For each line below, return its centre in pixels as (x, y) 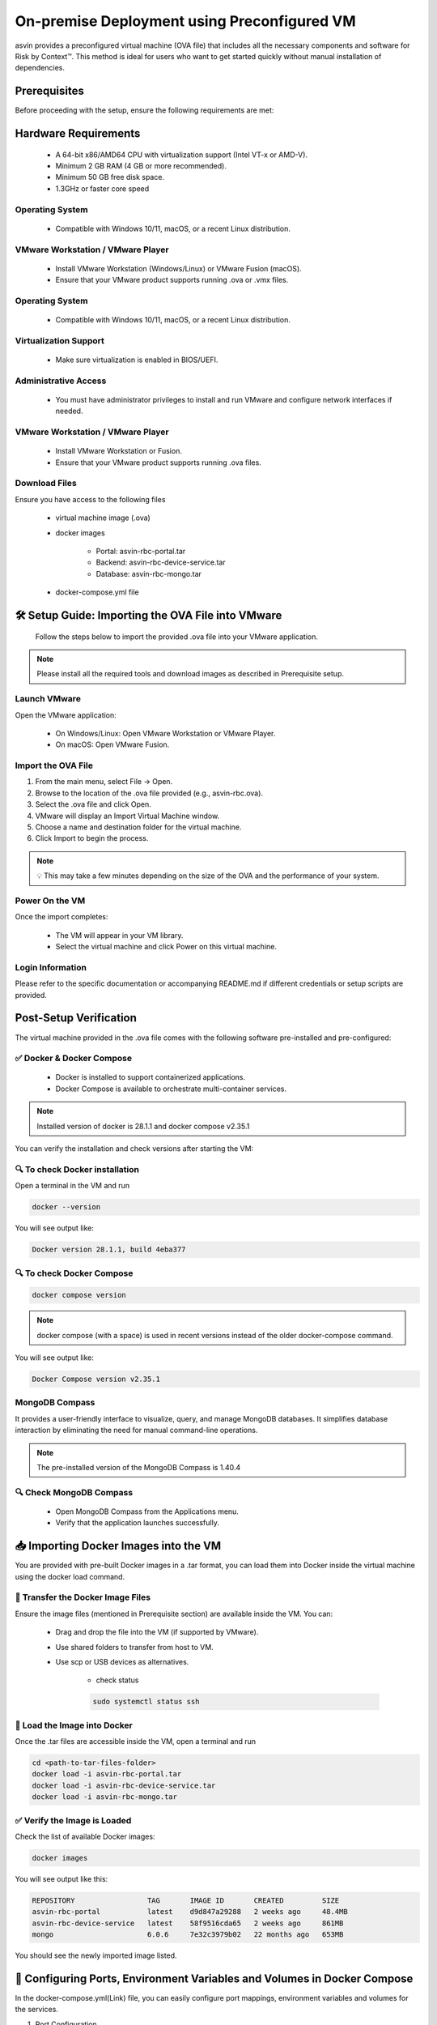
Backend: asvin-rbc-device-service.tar (161, 562)
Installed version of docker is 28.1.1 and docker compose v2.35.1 (143, 1126)
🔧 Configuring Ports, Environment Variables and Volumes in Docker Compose (214, 1978)
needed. (69, 411)
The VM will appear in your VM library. (119, 935)
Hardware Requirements (78, 134)
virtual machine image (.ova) (103, 518)
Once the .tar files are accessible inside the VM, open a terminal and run (136, 1741)
